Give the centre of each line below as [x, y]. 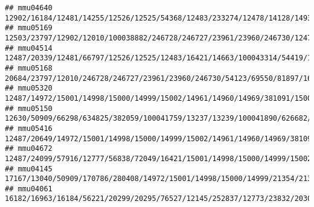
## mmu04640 [29, 8]
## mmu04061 [29, 189]
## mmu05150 [29, 108]
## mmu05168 [29, 68]
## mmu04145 [29, 169]
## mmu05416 [29, 128]
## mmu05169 [29, 28]
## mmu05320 [29, 88]
